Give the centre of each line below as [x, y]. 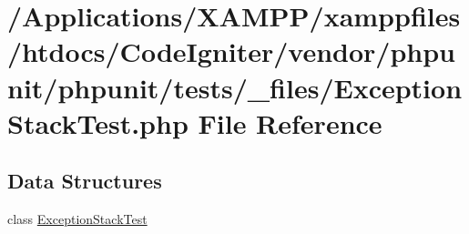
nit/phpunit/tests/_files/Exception [235, 87]
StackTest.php [98, 122]
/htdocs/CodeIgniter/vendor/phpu [231, 51]
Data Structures [85, 181]
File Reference [290, 122]
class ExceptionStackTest [77, 219]
